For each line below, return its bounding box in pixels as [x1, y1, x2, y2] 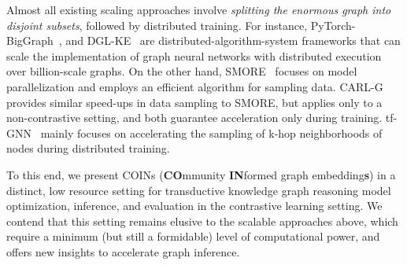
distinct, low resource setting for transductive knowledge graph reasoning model [6, 182, 391, 198]
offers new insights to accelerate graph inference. [6, 243, 240, 259]
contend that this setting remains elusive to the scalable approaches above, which [6, 212, 398, 229]
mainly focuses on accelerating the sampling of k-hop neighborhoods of [40, 124, 383, 141]
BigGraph [6, 32, 54, 49]
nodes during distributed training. [6, 140, 170, 156]
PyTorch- [310, 17, 356, 33]
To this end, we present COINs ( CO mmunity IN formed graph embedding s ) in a [6, 166, 396, 182]
